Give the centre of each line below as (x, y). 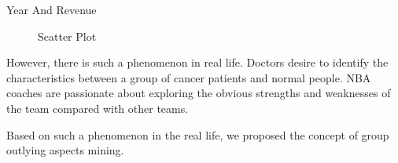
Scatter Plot (67, 36)
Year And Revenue (52, 9)
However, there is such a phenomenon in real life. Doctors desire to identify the (197, 62)
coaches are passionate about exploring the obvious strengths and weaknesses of (199, 93)
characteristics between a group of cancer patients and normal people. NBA (189, 77)
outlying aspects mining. (65, 150)
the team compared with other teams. (98, 108)
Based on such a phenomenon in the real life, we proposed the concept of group (198, 134)
